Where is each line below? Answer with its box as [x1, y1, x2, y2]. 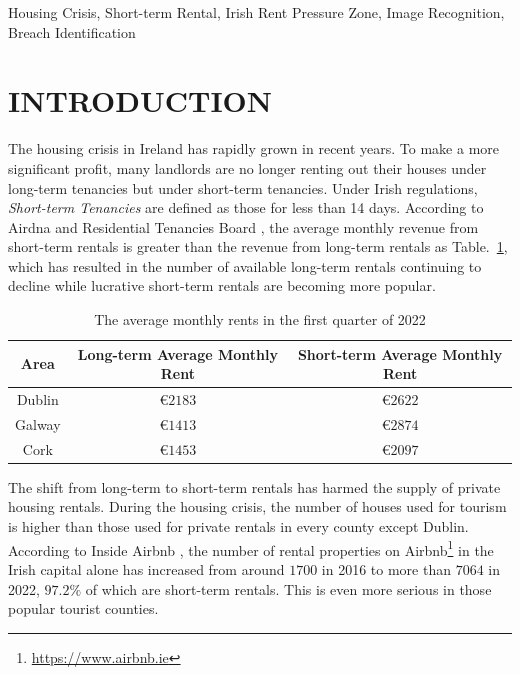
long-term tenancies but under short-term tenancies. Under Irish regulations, [8, 177, 478, 198]
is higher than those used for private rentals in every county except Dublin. [8, 516, 469, 537]
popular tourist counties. [8, 598, 159, 619]
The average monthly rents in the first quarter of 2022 [94, 309, 426, 330]
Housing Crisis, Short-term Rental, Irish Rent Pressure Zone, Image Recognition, [8, 2, 505, 22]
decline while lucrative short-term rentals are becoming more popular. [8, 275, 436, 296]
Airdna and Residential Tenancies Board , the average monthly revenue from [8, 216, 479, 237]
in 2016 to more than [321, 558, 451, 579]
